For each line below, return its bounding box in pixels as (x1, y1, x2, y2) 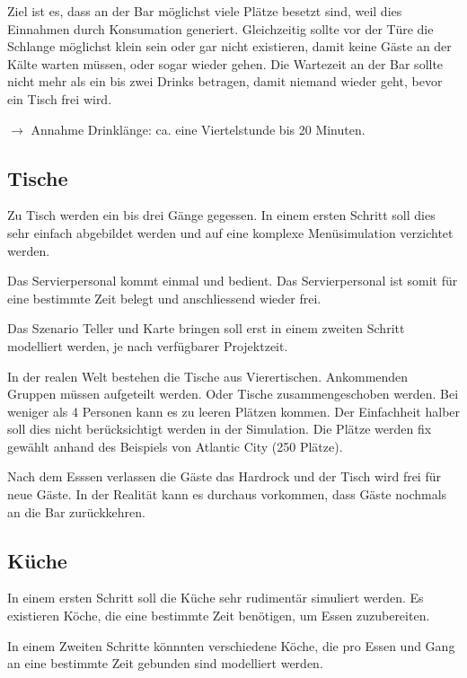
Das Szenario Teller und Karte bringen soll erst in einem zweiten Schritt (7, 319, 405, 338)
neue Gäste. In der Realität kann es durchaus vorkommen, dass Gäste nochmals (7, 485, 447, 504)
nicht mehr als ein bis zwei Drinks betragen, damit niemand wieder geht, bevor (7, 72, 443, 91)
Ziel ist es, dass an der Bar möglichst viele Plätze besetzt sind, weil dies (7, 2, 402, 20)
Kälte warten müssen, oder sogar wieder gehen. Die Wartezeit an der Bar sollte (7, 54, 444, 73)
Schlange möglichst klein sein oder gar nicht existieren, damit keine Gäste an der (7, 37, 452, 56)
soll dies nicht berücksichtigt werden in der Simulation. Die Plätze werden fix (7, 419, 432, 438)
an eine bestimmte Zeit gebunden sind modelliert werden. (7, 654, 323, 673)
